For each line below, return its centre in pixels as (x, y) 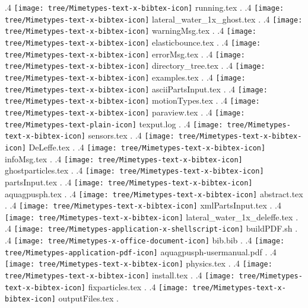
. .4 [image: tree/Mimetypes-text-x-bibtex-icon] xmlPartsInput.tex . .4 (143, 205)
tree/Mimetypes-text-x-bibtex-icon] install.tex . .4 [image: (120, 275)
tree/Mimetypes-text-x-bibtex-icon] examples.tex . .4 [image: (125, 77)
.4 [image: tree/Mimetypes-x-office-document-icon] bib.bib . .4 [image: (145, 240)
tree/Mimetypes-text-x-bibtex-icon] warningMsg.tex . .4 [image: (131, 31)
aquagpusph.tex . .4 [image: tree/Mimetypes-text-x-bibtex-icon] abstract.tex (154, 193)
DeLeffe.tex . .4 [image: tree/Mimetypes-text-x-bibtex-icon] (147, 147)
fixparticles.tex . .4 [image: (138, 286)
